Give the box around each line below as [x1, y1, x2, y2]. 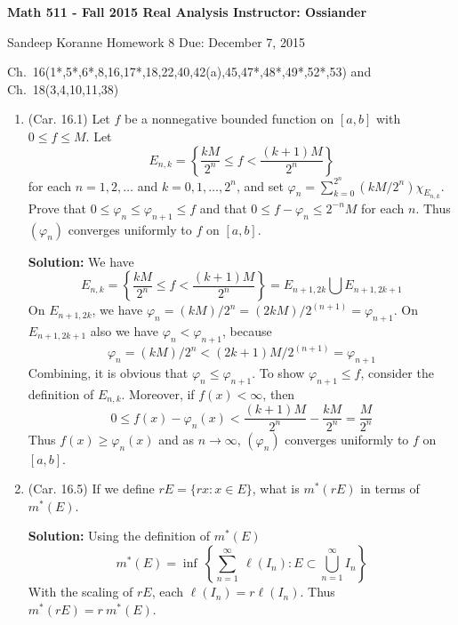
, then [262, 384, 295, 403]
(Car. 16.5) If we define [28, 479, 155, 498]
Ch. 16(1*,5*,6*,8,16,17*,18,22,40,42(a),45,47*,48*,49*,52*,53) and [7, 62, 372, 81]
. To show [252, 364, 305, 382]
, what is [252, 479, 300, 498]
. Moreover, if [121, 384, 195, 403]
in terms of [360, 479, 420, 498]
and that [199, 198, 247, 217]
